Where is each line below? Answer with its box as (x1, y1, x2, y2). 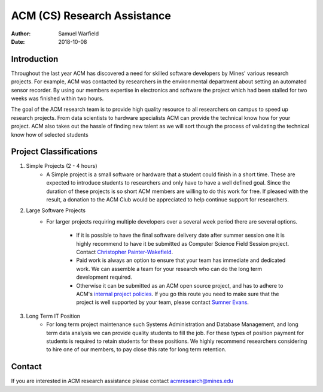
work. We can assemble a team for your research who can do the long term (76, 265, 263, 272)
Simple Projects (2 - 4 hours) (26, 162, 98, 170)
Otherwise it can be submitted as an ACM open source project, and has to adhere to (76, 282, 284, 289)
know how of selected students (11, 131, 89, 138)
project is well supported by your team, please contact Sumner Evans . (76, 298, 249, 306)
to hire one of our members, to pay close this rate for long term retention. (46, 346, 227, 353)
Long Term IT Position (26, 312, 81, 319)
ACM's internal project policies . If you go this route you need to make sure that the (76, 290, 279, 297)
